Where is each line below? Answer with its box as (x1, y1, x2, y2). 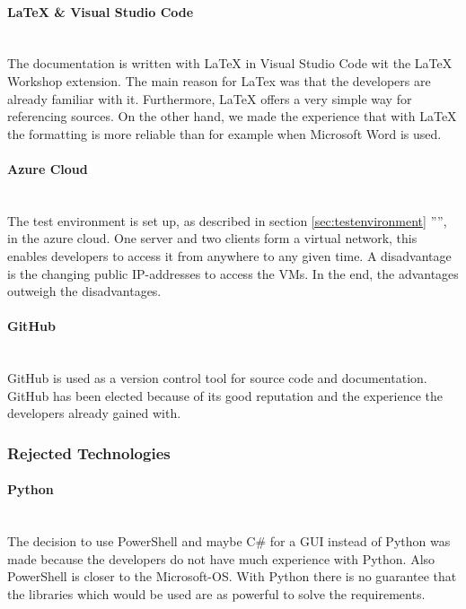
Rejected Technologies (7, 441, 171, 464)
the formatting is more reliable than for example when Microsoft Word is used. (7, 124, 442, 143)
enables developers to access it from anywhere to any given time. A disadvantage (7, 246, 452, 265)
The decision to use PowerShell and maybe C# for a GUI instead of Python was (7, 532, 451, 551)
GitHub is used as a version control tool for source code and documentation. (7, 369, 427, 387)
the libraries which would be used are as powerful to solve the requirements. (7, 584, 426, 603)
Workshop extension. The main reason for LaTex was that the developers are (7, 71, 431, 90)
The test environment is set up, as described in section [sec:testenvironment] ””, (7, 211, 447, 230)
